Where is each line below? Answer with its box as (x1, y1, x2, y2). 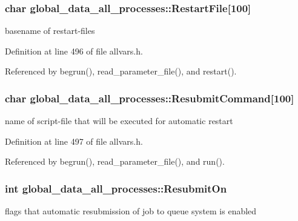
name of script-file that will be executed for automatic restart (5, 114, 233, 127)
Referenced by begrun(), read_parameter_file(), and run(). (5, 155, 225, 168)
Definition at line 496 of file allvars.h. (5, 44, 143, 57)
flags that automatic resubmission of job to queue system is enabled (5, 205, 257, 217)
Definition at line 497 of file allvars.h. (5, 134, 143, 147)
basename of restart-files (5, 24, 95, 37)
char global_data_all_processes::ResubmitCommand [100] (5, 90, 294, 105)
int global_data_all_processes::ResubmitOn (5, 180, 227, 196)
